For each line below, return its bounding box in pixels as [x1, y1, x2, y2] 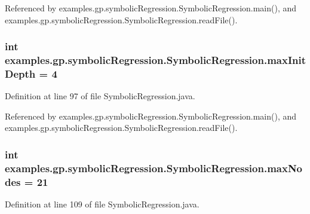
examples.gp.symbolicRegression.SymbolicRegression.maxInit [5, 53, 306, 68]
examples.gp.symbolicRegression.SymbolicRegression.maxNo [5, 160, 303, 175]
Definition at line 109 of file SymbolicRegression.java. [5, 198, 199, 210]
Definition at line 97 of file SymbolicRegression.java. [5, 90, 195, 102]
